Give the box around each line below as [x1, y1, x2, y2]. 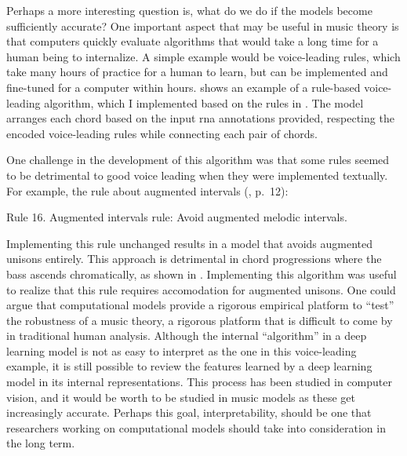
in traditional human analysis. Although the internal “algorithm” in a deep [6, 327, 367, 344]
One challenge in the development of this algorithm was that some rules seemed [6, 151, 390, 168]
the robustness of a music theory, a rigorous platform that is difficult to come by [6, 312, 393, 328]
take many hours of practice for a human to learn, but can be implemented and [6, 64, 388, 80]
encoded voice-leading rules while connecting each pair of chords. [6, 125, 318, 141]
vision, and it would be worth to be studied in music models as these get [6, 389, 355, 405]
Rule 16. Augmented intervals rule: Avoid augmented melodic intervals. [6, 209, 347, 225]
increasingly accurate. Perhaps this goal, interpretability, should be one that [6, 404, 372, 421]
